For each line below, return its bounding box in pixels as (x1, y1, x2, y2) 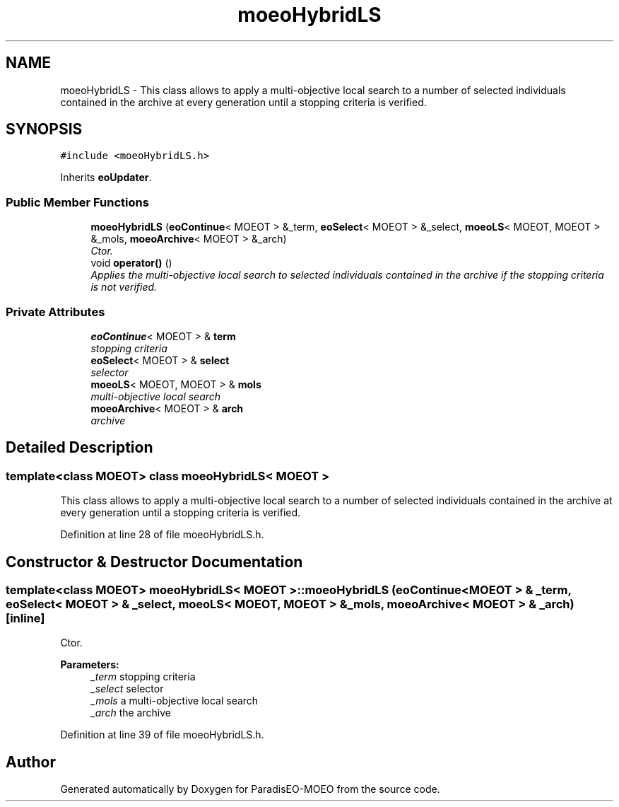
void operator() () (90, 257, 172, 269)
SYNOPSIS (6, 120, 83, 139)
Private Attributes (6, 304, 105, 319)
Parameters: (60, 658, 119, 671)
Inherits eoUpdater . (60, 171, 152, 184)
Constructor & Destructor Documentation (6, 552, 303, 571)
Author (6, 753, 56, 771)
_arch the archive (90, 707, 171, 719)
